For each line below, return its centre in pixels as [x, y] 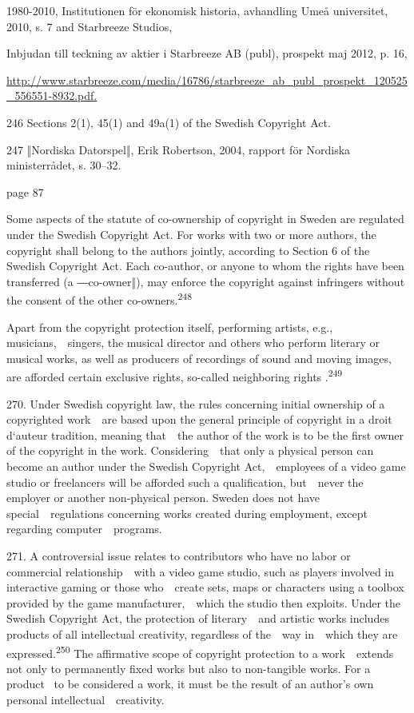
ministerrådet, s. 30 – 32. [64, 165]
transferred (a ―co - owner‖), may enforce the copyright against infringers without [206, 281]
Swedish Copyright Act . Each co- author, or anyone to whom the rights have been [205, 266]
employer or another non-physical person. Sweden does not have [163, 498]
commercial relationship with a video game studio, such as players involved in [201, 571]
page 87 [25, 191]
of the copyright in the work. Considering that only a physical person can [190, 450]
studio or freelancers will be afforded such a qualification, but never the [185, 482]
